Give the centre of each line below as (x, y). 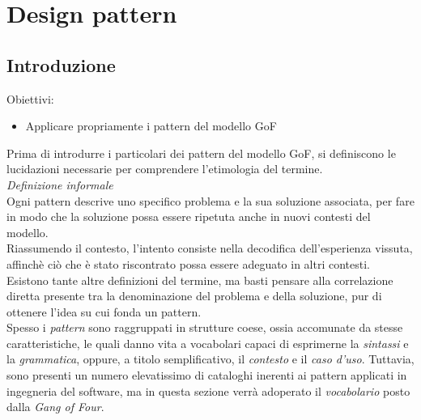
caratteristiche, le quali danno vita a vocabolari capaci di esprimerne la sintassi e (208, 343)
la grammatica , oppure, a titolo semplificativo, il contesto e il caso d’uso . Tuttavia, (210, 359)
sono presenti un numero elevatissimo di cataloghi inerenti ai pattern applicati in (207, 375)
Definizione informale (60, 184)
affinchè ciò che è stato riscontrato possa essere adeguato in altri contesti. (189, 263)
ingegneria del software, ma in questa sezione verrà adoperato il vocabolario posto (208, 390)
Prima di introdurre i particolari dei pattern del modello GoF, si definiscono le (201, 153)
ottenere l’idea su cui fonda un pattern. (104, 311)
